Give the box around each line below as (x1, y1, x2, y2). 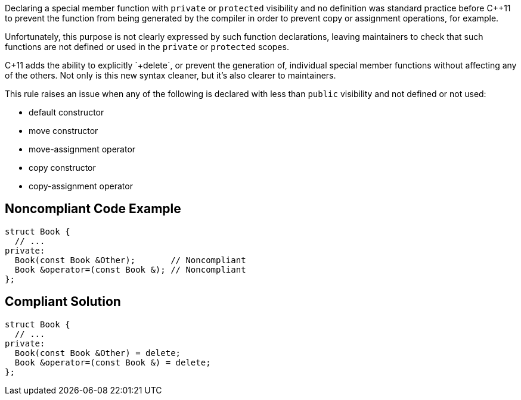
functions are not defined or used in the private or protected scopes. (5, 42, 289, 52)
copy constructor (29, 162, 96, 173)
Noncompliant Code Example (5, 201, 181, 217)
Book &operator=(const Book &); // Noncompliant (14, 264, 246, 274)
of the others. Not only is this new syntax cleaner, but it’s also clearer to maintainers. (5, 70, 336, 80)
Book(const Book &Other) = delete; (14, 348, 181, 358)
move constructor (29, 126, 98, 136)
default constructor (29, 107, 104, 117)
